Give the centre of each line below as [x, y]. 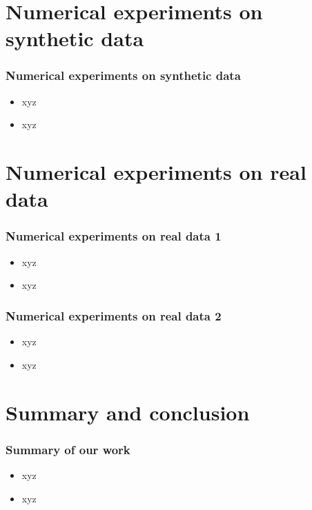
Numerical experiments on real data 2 [114, 315]
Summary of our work [68, 449]
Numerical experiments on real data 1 [114, 236]
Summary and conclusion [128, 412]
